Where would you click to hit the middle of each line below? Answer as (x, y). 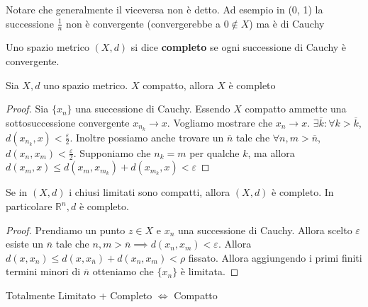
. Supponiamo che (112, 152)
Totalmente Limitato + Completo (79, 295)
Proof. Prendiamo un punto (66, 230)
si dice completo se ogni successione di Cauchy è (239, 47)
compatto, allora (178, 85)
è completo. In (303, 192)
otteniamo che (123, 271)
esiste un (25, 244)
